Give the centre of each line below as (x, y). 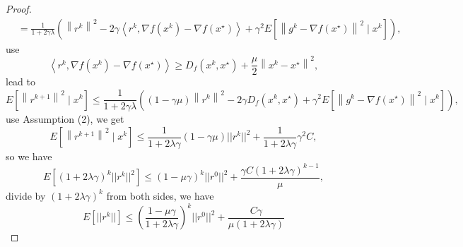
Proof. (19, 8)
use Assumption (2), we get (65, 119)
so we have (29, 156)
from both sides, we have (160, 195)
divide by (26, 195)
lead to (20, 82)
